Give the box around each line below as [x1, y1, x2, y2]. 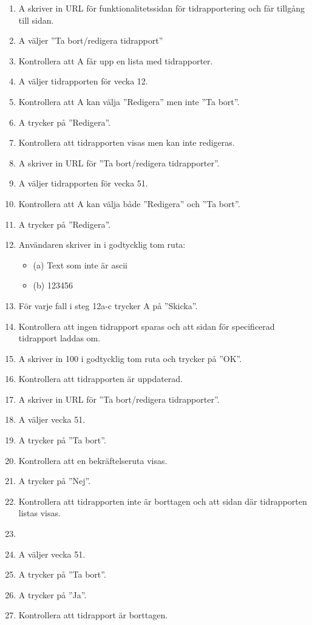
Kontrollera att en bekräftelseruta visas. [18, 454, 168, 466]
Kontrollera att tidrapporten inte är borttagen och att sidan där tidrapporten [18, 494, 307, 507]
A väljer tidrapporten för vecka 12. [18, 75, 148, 87]
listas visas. [18, 507, 61, 519]
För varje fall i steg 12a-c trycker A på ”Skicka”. [18, 299, 198, 312]
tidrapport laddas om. [18, 332, 101, 344]
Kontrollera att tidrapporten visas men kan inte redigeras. [18, 136, 235, 149]
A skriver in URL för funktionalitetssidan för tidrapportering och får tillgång [18, 2, 305, 14]
